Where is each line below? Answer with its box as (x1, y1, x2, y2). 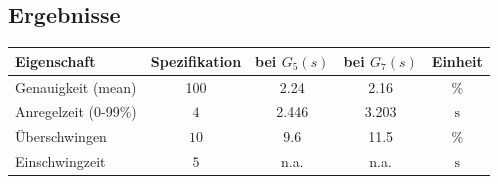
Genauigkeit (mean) (15, 76, 137, 97)
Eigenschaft (15, 50, 96, 71)
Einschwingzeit (15, 151, 106, 172)
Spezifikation (150, 50, 242, 71)
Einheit (431, 50, 483, 71)
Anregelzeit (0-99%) (15, 101, 137, 122)
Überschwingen (15, 126, 107, 147)
